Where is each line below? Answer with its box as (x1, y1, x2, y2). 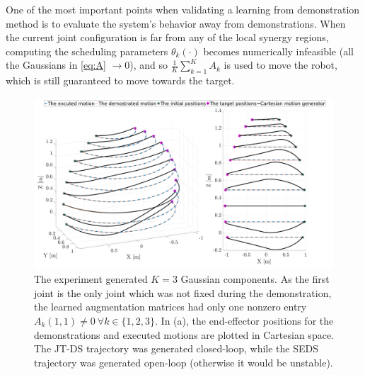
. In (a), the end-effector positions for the (155, 313, 334, 328)
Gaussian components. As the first (180, 272, 330, 286)
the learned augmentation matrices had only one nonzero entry (34, 299, 307, 314)
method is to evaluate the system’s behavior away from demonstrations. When (6, 16, 346, 30)
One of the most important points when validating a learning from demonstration (6, 2, 360, 16)
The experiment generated (34, 272, 148, 286)
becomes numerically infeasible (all (203, 43, 354, 58)
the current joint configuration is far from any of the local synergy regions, (6, 30, 329, 45)
